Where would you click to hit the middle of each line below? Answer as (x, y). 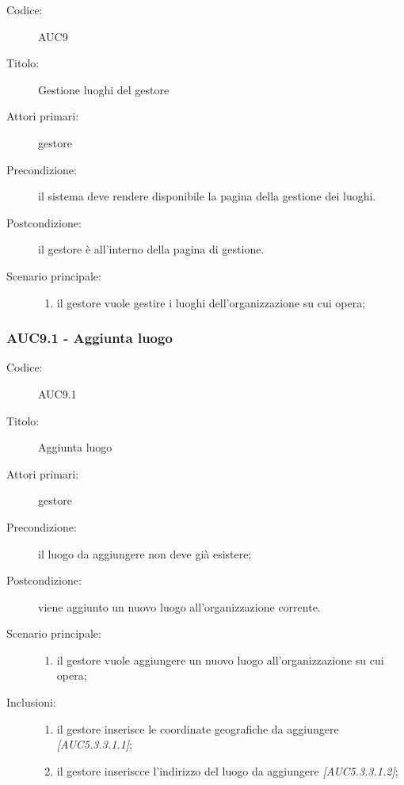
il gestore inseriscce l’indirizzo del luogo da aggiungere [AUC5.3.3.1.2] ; (227, 770)
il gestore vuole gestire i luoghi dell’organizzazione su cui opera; (211, 302)
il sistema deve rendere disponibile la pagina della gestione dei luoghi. (207, 196)
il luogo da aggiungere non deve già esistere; (145, 553)
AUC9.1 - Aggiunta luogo (90, 338)
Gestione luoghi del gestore (104, 89)
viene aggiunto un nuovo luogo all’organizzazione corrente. (179, 606)
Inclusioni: (31, 702)
